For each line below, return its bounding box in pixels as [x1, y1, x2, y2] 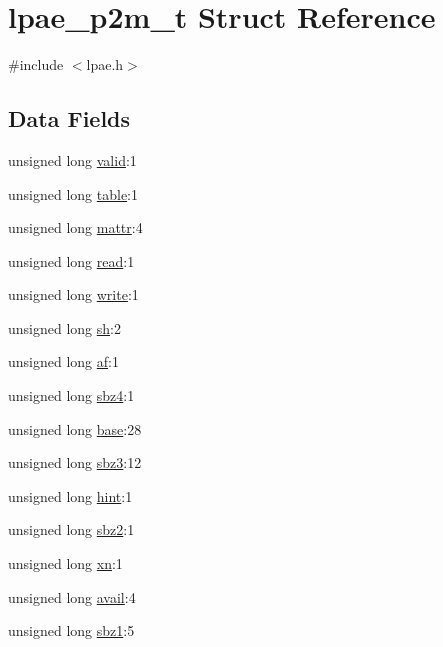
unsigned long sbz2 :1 [8, 519, 135, 540]
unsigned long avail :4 [8, 586, 136, 607]
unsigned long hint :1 [8, 485, 133, 506]
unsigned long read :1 [8, 250, 135, 271]
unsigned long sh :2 [8, 317, 121, 338]
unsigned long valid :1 [8, 149, 137, 170]
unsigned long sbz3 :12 [8, 452, 142, 473]
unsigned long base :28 [8, 418, 142, 439]
